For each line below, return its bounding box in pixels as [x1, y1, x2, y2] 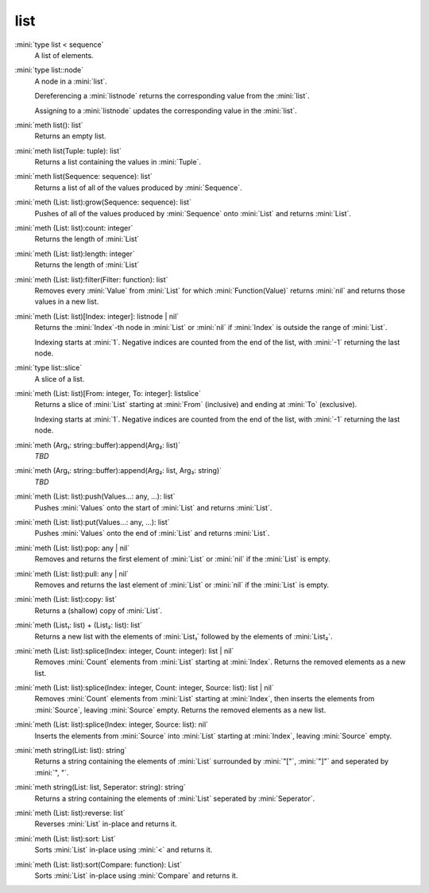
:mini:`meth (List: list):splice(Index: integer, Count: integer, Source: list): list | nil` [14, 683, 274, 693]
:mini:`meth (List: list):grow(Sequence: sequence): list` [14, 197, 192, 207]
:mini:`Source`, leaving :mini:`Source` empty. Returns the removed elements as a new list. [34, 705, 327, 715]
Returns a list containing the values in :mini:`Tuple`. [34, 157, 202, 167]
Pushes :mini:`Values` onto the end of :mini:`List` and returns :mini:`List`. [34, 529, 270, 538]
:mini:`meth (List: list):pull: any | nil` [14, 569, 129, 578]
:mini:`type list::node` [14, 65, 84, 75]
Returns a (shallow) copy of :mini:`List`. [34, 605, 163, 615]
